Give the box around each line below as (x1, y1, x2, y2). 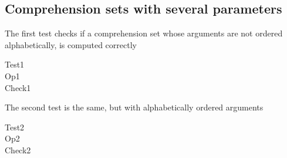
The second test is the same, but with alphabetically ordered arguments (5, 101, 264, 113)
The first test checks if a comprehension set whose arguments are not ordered (5, 27, 283, 39)
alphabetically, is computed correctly (5, 38, 137, 51)
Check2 (5, 143, 31, 156)
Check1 (5, 81, 31, 93)
